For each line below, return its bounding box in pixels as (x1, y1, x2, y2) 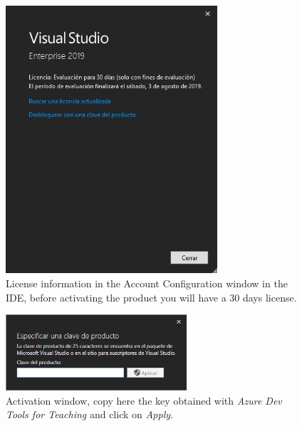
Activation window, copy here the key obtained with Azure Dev (6, 393, 282, 408)
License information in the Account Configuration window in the (6, 276, 288, 291)
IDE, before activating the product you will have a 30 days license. (6, 289, 297, 304)
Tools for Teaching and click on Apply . (6, 407, 173, 422)
